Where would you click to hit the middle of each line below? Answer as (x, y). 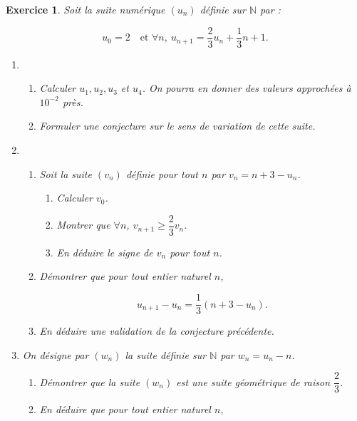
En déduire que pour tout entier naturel (125, 409)
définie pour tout (162, 173)
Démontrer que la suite (90, 381)
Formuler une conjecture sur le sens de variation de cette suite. (177, 126)
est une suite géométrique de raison (253, 381)
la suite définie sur (166, 354)
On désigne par (56, 354)
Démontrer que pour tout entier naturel (125, 276)
